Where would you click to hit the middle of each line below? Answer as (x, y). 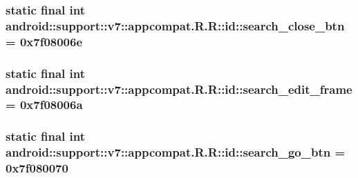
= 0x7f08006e (44, 41)
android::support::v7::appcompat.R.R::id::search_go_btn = (176, 152)
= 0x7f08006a (44, 105)
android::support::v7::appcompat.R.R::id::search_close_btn (175, 25)
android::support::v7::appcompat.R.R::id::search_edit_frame (179, 89)
